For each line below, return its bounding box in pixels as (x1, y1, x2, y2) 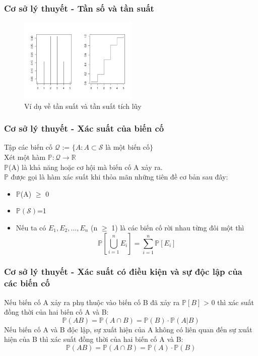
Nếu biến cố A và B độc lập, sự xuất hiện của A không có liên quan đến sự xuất (4, 324, 252, 334)
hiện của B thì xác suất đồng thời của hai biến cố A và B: (4, 334, 183, 344)
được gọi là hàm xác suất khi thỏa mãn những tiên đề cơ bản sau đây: (11, 171, 228, 182)
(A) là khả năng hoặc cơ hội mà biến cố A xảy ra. (8, 161, 163, 172)
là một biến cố (105, 142, 150, 152)
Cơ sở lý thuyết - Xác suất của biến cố (4, 122, 164, 135)
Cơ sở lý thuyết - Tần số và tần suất (4, 2, 154, 14)
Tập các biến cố (4, 142, 53, 152)
